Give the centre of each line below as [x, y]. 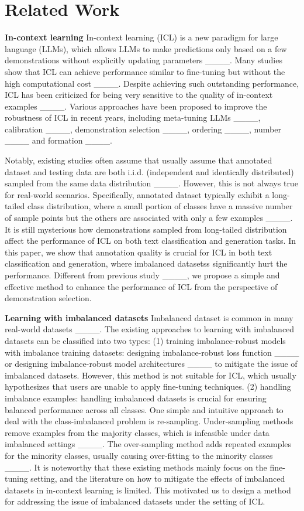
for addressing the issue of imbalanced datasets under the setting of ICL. [135, 501]
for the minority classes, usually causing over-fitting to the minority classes [139, 455]
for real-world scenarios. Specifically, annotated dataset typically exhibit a [137, 194]
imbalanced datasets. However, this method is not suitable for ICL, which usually [151, 375]
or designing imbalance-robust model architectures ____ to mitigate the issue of [151, 364]
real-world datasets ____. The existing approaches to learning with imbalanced [150, 329]
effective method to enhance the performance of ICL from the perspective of [141, 286]
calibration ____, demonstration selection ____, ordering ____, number [143, 129]
